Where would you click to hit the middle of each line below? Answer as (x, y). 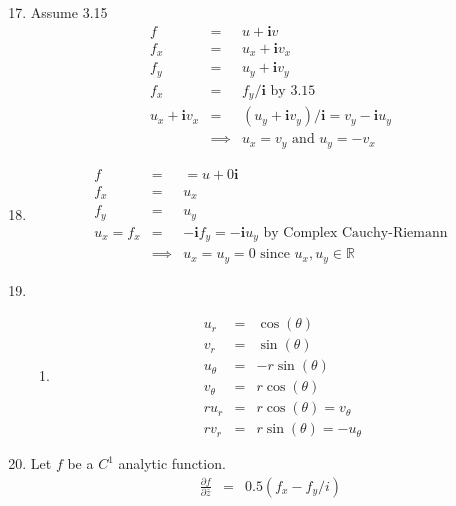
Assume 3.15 (69, 12)
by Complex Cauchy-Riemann (355, 232)
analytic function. (172, 463)
